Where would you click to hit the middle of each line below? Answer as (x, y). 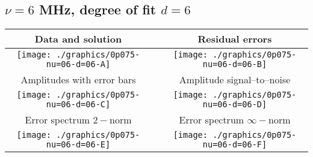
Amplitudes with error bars (78, 80)
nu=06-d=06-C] (78, 105)
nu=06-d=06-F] (235, 145)
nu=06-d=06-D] (235, 105)
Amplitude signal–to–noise (235, 80)
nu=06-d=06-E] (78, 145)
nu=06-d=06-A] (78, 64)
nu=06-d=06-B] (235, 64)
